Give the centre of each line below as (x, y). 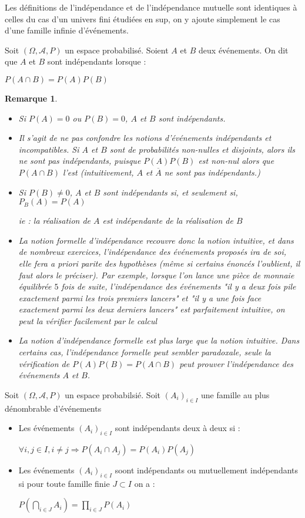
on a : (145, 483)
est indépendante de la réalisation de (168, 221)
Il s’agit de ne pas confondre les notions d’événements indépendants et (145, 138)
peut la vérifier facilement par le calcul (88, 320)
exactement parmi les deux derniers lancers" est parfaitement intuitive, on (152, 309)
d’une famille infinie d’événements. (67, 30)
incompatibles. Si (49, 149)
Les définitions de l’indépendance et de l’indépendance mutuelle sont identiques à (151, 7)
